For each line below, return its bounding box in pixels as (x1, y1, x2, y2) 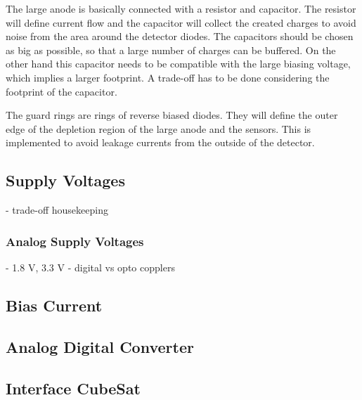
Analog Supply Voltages (6, 232, 144, 250)
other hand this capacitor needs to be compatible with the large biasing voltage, (6, 56, 351, 71)
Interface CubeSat (6, 377, 141, 399)
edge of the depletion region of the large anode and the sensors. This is (6, 121, 311, 136)
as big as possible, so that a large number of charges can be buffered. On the (6, 42, 336, 57)
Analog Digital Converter (6, 335, 194, 357)
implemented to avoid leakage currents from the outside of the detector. (6, 135, 315, 150)
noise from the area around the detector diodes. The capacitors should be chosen (6, 29, 354, 44)
